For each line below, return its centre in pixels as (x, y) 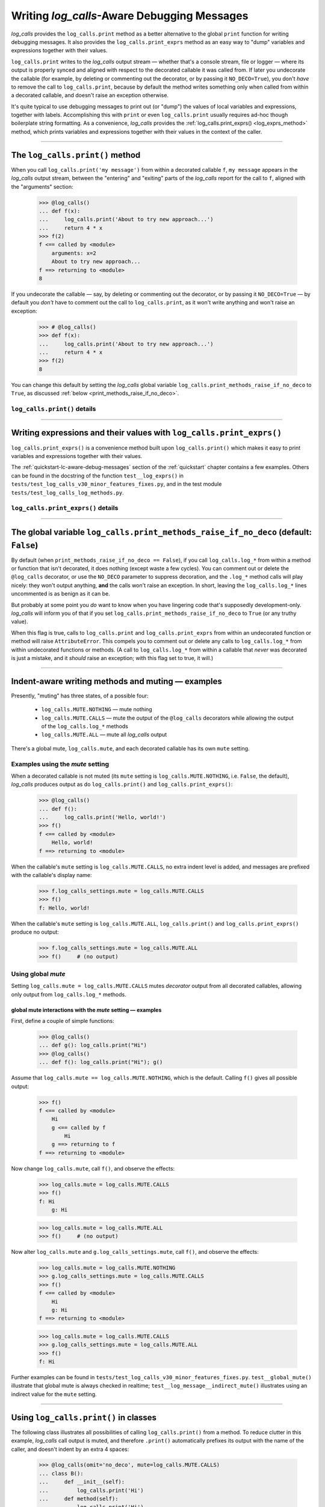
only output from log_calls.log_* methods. (69, 994)
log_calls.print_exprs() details (65, 508)
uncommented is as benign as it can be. (61, 594)
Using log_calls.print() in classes (84, 1417)
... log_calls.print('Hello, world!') (102, 817)
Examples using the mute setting (60, 764)
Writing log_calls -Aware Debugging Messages (130, 16)
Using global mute (38, 974)
